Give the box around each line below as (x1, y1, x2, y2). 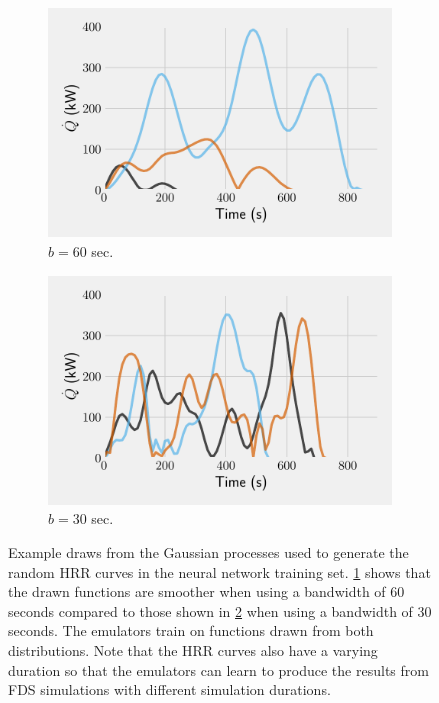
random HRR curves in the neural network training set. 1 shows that (8, 561, 431, 582)
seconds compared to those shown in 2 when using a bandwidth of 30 (8, 600, 432, 621)
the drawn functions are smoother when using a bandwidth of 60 (8, 581, 405, 602)
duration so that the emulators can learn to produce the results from (8, 659, 429, 680)
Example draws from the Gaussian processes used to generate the (8, 542, 409, 563)
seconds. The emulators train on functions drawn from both (8, 620, 374, 641)
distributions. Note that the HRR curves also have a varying (8, 640, 378, 660)
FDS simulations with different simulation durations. (8, 679, 331, 700)
